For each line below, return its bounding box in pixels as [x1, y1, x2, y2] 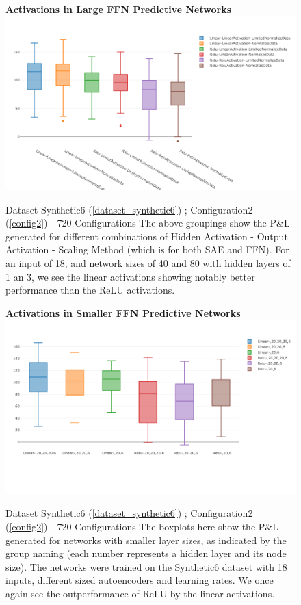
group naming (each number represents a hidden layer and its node [5, 546, 287, 561]
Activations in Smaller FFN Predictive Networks [5, 305, 241, 320]
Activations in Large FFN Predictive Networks [5, 2, 232, 16]
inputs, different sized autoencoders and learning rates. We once [5, 573, 274, 587]
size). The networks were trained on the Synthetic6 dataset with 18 [5, 559, 287, 574]
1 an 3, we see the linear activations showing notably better [5, 269, 255, 283]
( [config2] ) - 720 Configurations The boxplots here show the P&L [5, 519, 278, 533]
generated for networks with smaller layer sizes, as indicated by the [5, 532, 287, 547]
